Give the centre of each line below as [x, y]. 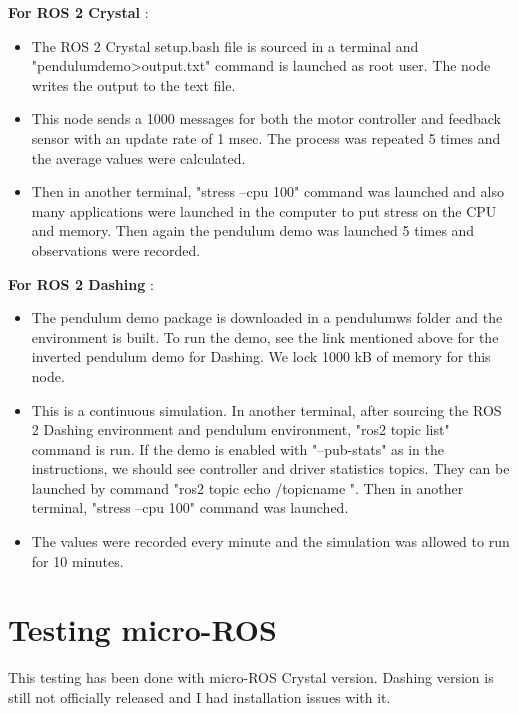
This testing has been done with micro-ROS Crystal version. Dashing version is [251, 677]
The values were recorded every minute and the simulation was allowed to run [270, 541]
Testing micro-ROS [142, 629]
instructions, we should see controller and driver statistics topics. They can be [270, 468]
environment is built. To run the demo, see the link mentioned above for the [265, 336]
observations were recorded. [116, 249]
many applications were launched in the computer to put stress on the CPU [264, 210]
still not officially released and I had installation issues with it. [199, 696]
